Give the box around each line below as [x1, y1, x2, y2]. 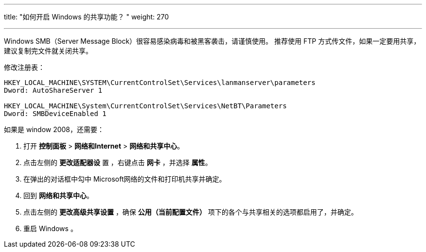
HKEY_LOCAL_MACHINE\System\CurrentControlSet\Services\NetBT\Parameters [4, 102, 287, 110]
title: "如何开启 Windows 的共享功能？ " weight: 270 [4, 13, 169, 21]
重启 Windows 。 [23, 224, 77, 233]
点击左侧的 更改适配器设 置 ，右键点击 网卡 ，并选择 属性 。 [23, 158, 212, 167]
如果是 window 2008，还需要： [4, 125, 105, 134]
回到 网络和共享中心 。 [23, 191, 93, 200]
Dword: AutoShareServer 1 [4, 86, 103, 94]
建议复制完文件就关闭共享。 [4, 47, 92, 55]
